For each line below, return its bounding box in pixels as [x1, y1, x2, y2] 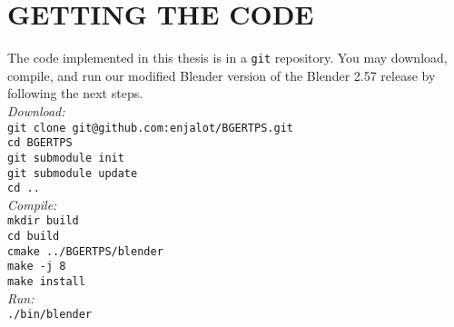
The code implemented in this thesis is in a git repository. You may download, [7, 48, 448, 67]
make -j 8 [7, 260, 66, 273]
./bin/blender [7, 308, 93, 322]
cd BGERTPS [7, 136, 73, 150]
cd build [7, 230, 60, 243]
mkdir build [7, 214, 79, 228]
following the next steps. [7, 84, 143, 103]
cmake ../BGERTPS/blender [7, 244, 163, 258]
